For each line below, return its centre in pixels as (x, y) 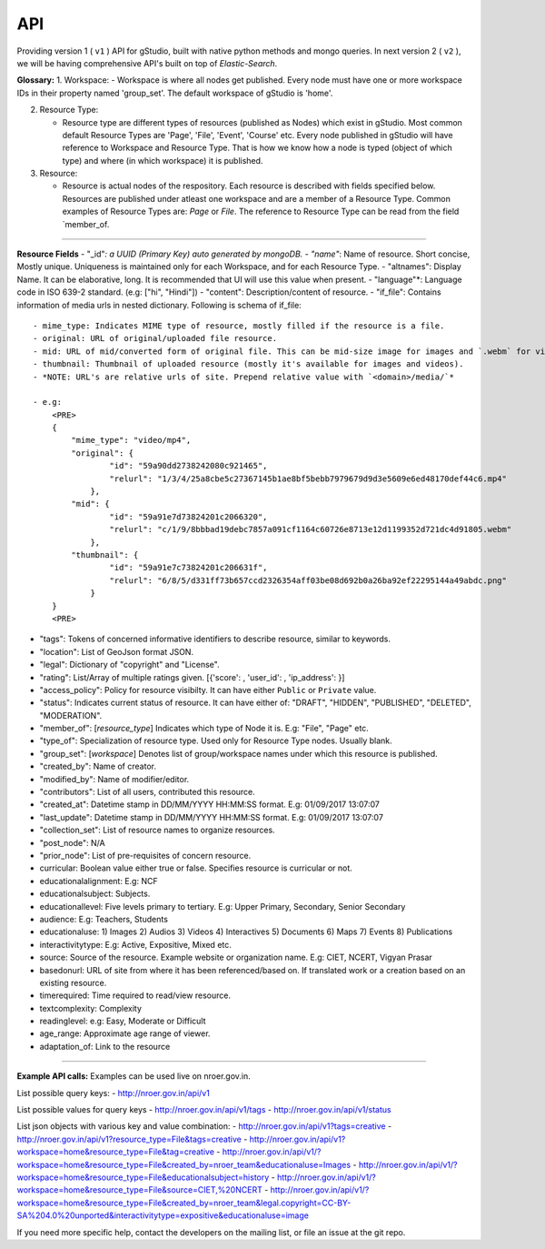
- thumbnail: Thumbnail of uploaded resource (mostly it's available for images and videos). (248, 364)
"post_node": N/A (72, 842)
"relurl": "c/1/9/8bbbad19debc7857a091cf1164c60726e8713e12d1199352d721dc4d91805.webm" (311, 529)
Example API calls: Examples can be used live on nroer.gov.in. (134, 1076)
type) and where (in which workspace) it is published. (163, 160)
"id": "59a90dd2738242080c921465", (188, 466)
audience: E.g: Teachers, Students (104, 919)
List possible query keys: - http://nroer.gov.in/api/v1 (114, 1093)
